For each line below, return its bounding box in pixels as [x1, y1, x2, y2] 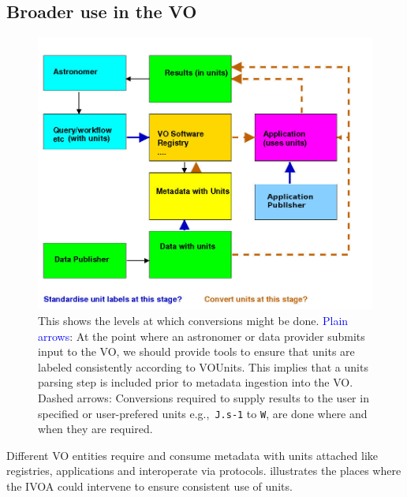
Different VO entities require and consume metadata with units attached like [6, 447, 379, 463]
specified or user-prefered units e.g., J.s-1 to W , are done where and [38, 405, 368, 421]
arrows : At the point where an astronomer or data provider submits [38, 327, 365, 344]
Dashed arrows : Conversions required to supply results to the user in [38, 389, 369, 405]
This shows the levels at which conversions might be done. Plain [38, 312, 349, 328]
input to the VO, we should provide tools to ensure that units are [38, 343, 355, 360]
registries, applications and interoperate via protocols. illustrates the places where [6, 462, 401, 479]
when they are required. [38, 420, 153, 437]
